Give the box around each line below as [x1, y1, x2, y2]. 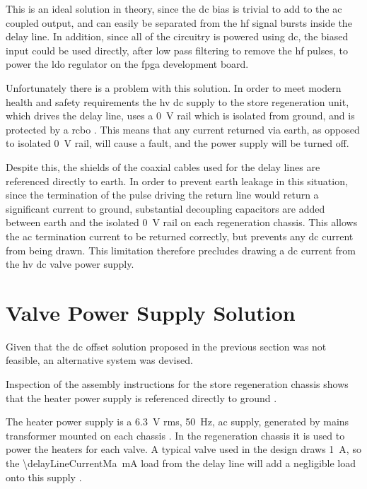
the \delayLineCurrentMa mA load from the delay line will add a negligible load [6, 455, 356, 470]
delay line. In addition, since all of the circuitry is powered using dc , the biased [6, 29, 349, 44]
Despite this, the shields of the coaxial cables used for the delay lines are [6, 159, 320, 174]
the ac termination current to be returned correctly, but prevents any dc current [6, 228, 354, 243]
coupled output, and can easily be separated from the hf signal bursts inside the [6, 15, 352, 30]
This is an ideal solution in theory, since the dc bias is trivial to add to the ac [6, 1, 342, 16]
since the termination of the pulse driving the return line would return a [6, 187, 319, 202]
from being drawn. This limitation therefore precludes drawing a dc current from [6, 242, 356, 257]
